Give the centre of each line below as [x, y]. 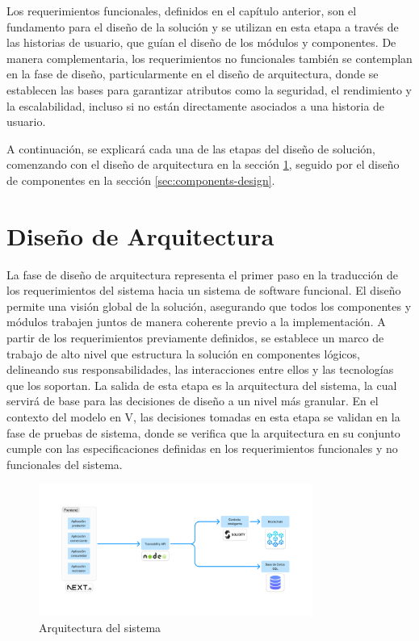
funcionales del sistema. [65, 464]
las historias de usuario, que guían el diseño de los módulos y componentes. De [201, 42]
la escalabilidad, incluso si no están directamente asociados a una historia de [196, 105]
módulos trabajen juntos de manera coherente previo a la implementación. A [196, 322]
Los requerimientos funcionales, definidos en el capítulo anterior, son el [182, 10]
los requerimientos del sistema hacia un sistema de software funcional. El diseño [204, 290]
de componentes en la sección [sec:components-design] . [141, 180]
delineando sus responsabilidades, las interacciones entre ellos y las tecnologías [200, 369]
